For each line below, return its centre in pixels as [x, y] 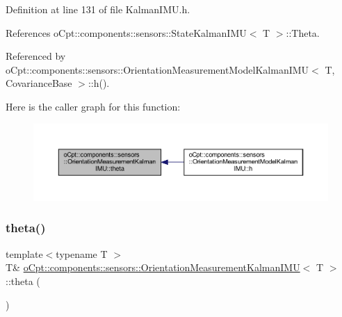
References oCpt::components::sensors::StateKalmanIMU [126, 32]
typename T [82, 253]
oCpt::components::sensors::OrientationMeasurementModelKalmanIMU [157, 69]
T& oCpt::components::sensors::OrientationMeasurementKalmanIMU [153, 267]
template [24, 253]
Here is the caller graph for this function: [93, 106]
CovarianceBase [39, 83]
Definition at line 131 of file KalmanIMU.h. [98, 9]
